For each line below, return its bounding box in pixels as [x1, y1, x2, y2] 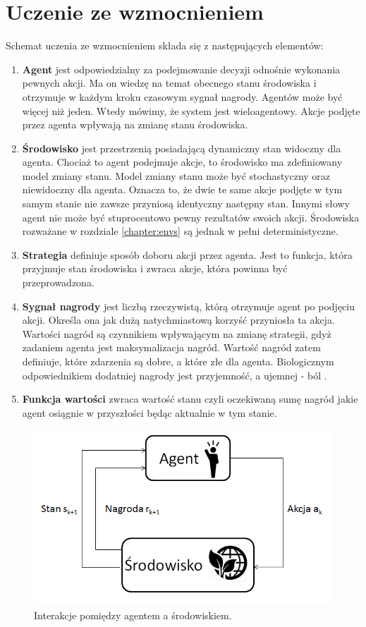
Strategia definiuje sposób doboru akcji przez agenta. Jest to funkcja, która [22, 247, 353, 262]
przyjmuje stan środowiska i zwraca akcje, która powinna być [22, 261, 288, 276]
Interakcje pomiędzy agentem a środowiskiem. [34, 607, 232, 622]
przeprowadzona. [22, 275, 94, 290]
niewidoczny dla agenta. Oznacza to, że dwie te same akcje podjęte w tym [22, 182, 343, 197]
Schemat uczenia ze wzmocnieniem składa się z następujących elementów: [6, 38, 324, 53]
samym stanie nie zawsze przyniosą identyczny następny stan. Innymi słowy [22, 196, 350, 211]
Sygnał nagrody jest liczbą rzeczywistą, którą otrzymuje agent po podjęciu [22, 298, 355, 313]
